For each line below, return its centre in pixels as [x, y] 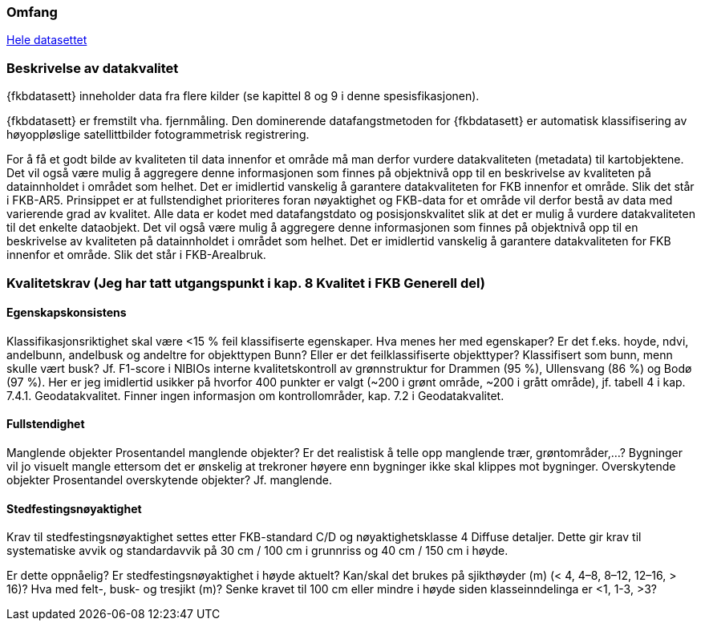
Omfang [32, 12]
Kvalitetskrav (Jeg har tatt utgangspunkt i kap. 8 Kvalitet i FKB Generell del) [246, 283]
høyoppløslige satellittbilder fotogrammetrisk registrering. [158, 135]
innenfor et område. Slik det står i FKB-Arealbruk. [136, 255]
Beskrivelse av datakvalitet [93, 68]
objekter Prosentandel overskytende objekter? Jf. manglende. [169, 479]
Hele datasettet [47, 40]
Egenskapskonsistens [67, 313]
